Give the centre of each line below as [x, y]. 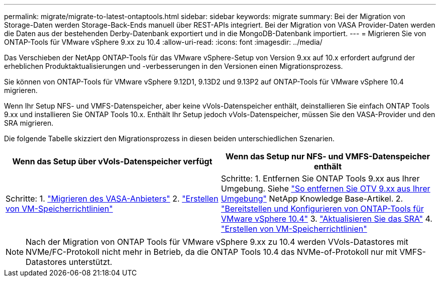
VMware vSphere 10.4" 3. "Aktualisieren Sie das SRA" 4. [327, 219]
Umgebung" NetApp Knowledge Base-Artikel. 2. [312, 199]
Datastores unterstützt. [69, 262]
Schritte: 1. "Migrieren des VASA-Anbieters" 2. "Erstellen [112, 199]
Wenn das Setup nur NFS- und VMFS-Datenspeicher [328, 156]
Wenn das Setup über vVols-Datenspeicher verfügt [112, 161]
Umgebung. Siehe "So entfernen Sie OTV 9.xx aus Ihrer [326, 189]
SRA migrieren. [29, 123]
